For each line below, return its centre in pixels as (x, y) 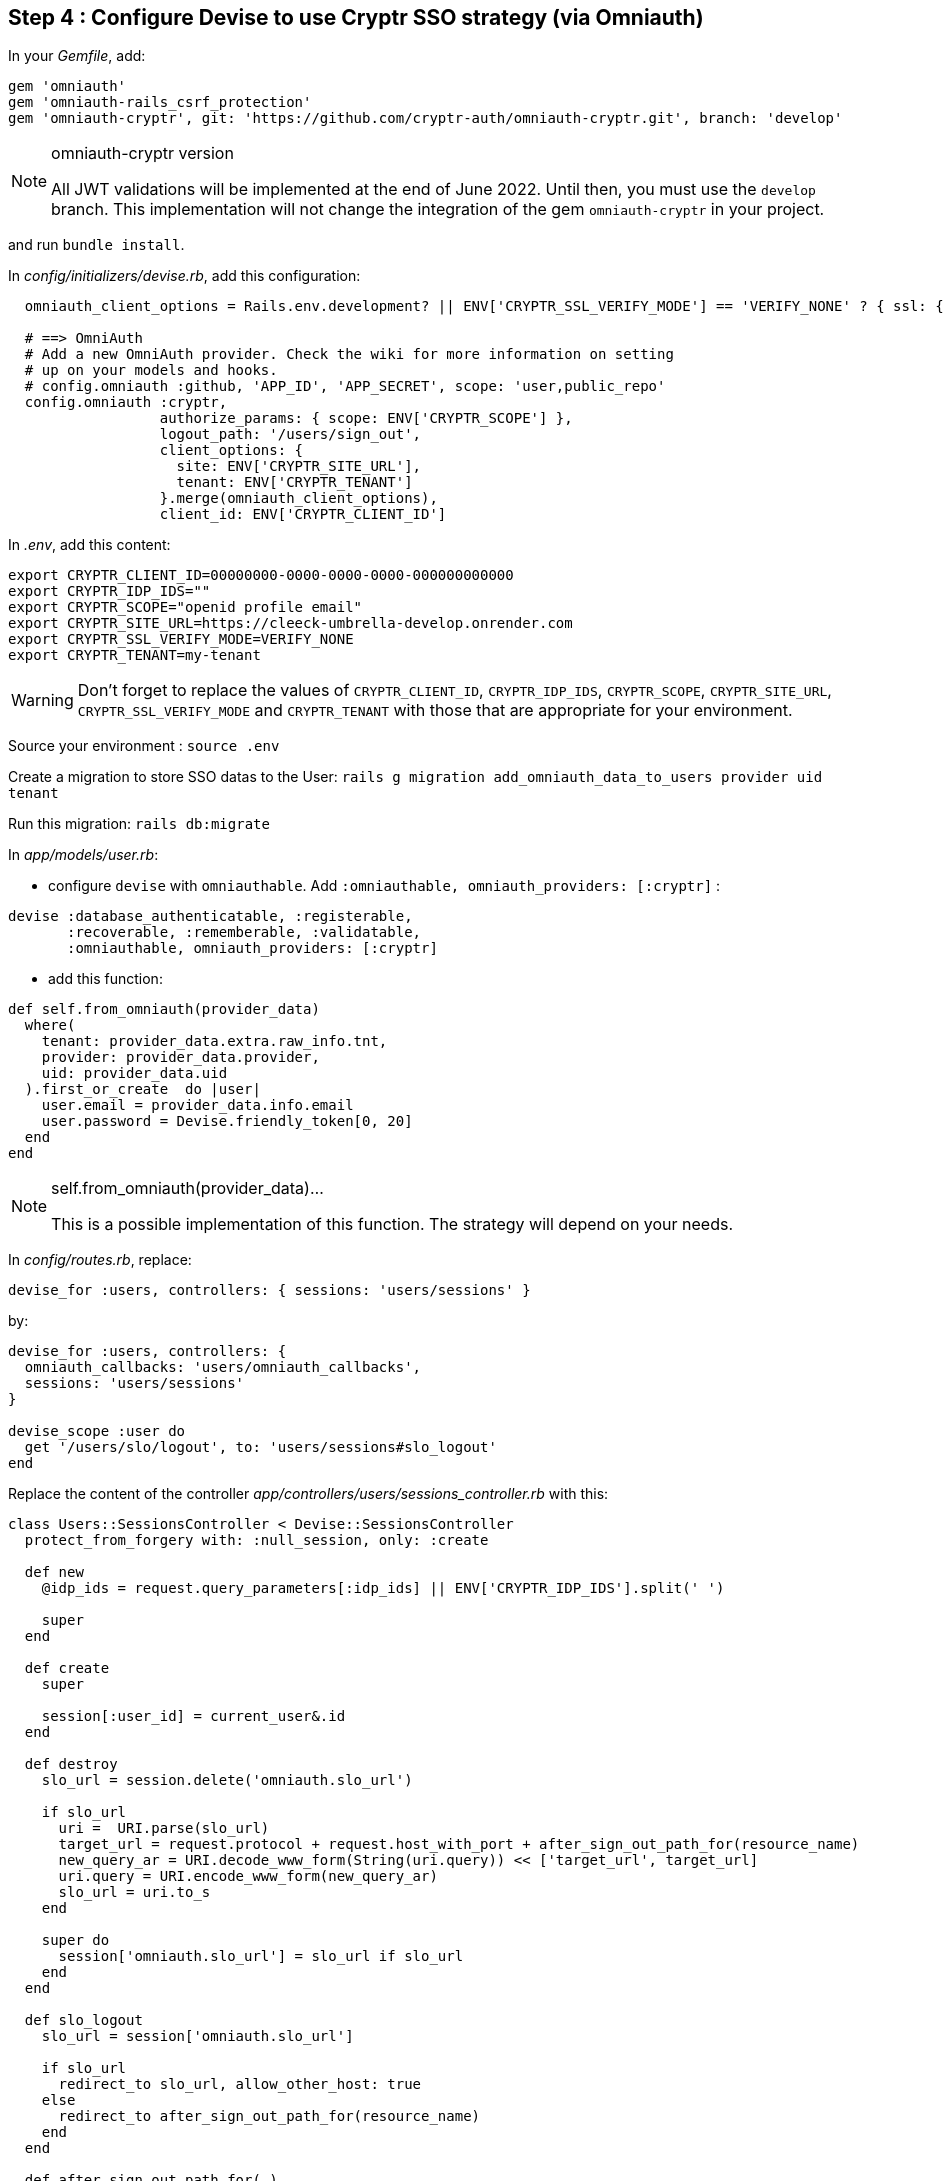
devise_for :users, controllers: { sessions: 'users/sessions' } (269, 1290)
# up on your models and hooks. (151, 370)
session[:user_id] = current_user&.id (193, 1716)
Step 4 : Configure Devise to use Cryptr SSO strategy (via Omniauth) (356, 17)
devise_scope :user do (97, 1431)
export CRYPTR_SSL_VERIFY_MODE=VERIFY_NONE (181, 639)
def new (54, 1572)
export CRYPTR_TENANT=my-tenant (134, 655)
